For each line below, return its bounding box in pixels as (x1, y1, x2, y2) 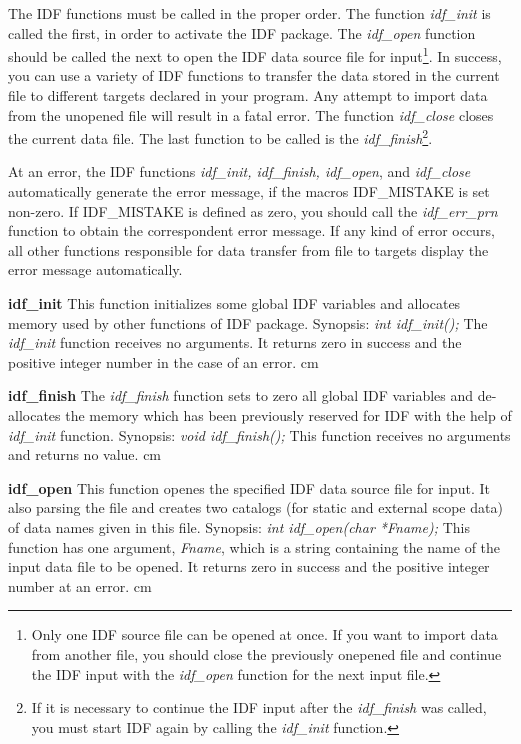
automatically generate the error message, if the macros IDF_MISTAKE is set (8, 181, 490, 202)
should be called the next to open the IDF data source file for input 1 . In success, (8, 43, 502, 66)
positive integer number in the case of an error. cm (8, 351, 319, 372)
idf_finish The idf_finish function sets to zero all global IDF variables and (8, 385, 474, 406)
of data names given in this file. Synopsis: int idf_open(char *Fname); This (8, 516, 470, 537)
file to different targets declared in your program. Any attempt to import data (8, 85, 488, 106)
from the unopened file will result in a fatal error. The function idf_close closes (8, 104, 494, 125)
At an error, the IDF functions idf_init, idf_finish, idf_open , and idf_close (8, 161, 471, 182)
